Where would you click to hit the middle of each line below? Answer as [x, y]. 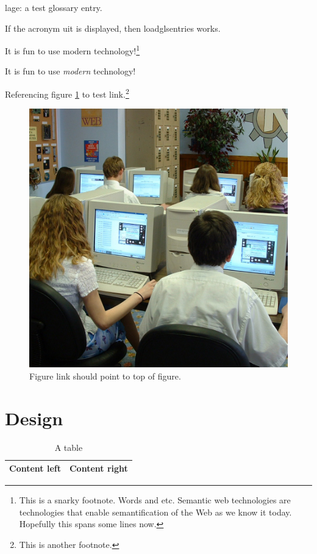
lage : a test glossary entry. [54, 7]
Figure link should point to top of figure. [105, 376]
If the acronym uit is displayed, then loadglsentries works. [113, 28]
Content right [98, 468]
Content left [35, 468]
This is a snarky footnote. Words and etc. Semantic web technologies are [155, 500]
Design [34, 418]
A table [69, 447]
